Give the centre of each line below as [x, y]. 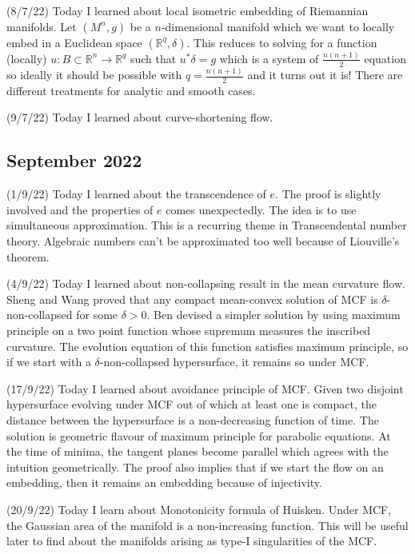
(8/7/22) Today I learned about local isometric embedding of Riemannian [188, 10]
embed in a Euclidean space [74, 42]
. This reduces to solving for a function [282, 42]
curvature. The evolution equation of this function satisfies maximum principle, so [207, 346]
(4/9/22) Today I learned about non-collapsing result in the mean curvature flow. [206, 283]
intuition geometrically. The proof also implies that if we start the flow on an [195, 466]
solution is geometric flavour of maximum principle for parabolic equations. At [199, 435]
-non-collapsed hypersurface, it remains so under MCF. [234, 362]
